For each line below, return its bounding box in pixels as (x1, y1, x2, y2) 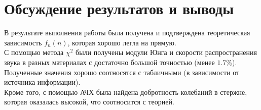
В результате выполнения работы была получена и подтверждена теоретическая (4, 27, 250, 38)
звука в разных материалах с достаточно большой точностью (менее (4, 57, 215, 67)
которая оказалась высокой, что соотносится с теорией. (4, 96, 174, 107)
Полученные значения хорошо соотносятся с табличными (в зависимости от (4, 67, 240, 77)
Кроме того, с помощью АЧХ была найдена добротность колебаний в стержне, (4, 86, 247, 97)
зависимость (4, 37, 42, 47)
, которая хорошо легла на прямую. (67, 37, 176, 47)
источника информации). (4, 77, 81, 87)
